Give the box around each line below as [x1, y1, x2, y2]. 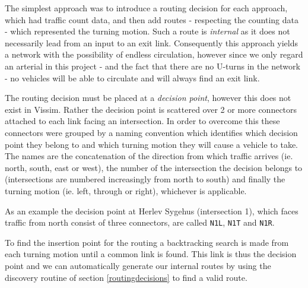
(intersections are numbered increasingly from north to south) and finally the [5, 173, 285, 185]
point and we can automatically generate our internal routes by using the [5, 259, 271, 271]
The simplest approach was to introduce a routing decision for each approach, [5, 2, 288, 14]
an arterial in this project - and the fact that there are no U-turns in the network [5, 59, 300, 72]
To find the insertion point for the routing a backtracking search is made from [5, 236, 289, 248]
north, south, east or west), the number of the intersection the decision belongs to [5, 161, 303, 173]
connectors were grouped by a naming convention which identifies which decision [5, 126, 298, 138]
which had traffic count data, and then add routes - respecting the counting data [5, 13, 299, 26]
